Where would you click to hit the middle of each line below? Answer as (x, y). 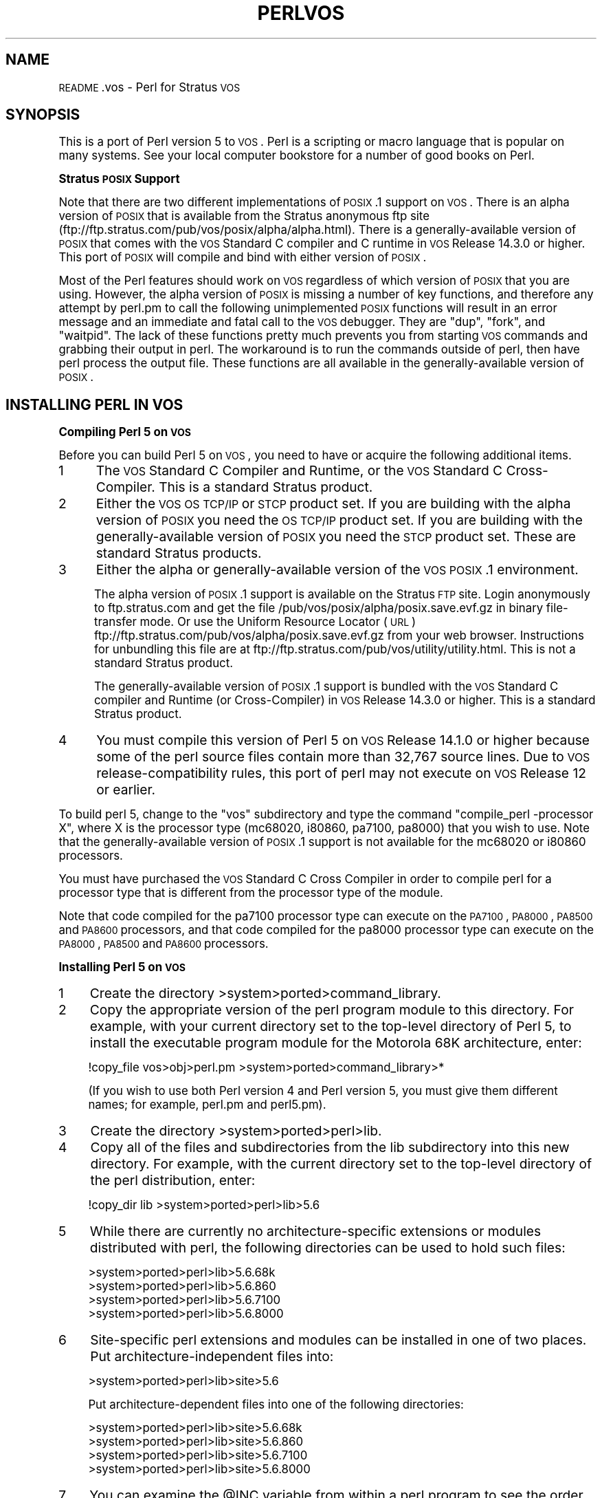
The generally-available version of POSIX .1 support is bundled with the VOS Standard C (326, 687)
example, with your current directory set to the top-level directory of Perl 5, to (331, 1027)
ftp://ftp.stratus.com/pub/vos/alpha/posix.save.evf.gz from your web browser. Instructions (339, 636)
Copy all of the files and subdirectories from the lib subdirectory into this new (330, 1148)
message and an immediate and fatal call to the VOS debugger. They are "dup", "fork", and (302, 322)
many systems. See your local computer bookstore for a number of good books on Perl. (297, 156)
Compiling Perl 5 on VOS (125, 432)
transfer (115, 622)
